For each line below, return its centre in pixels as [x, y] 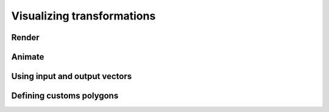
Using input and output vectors [72, 76]
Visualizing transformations [83, 16]
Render [25, 37]
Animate [28, 57]
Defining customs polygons [65, 96]
